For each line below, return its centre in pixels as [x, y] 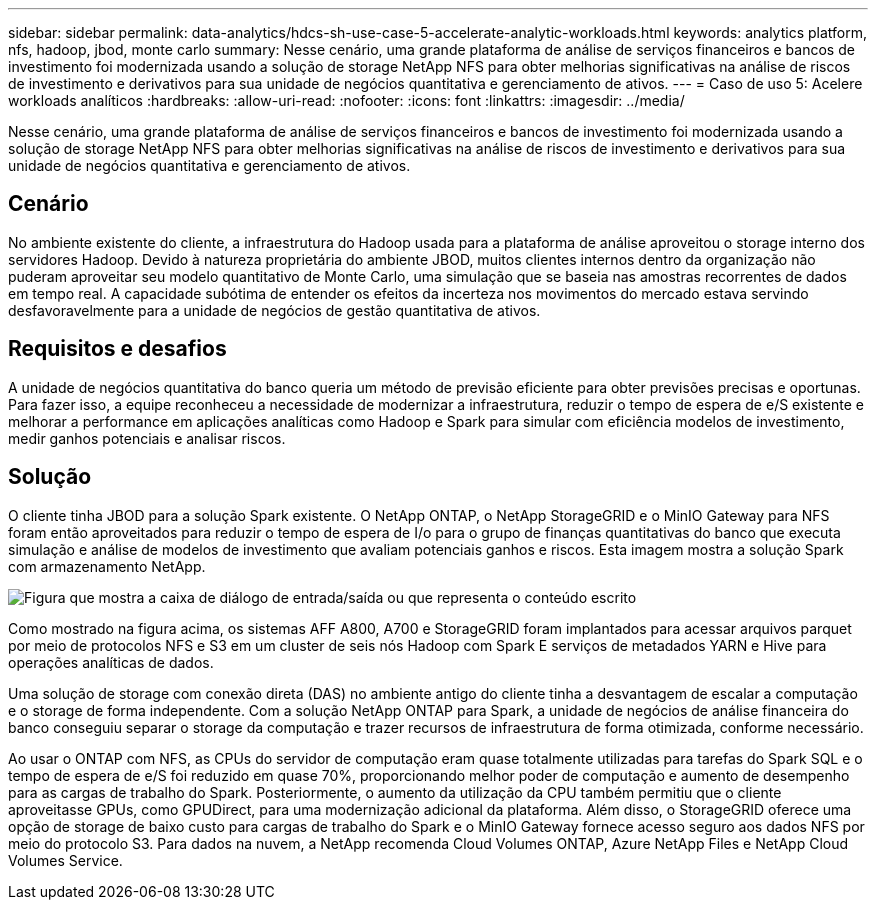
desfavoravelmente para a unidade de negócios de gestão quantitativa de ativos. [274, 310]
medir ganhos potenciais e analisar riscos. [147, 438]
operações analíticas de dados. [111, 662]
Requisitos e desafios [117, 349]
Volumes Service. [65, 860]
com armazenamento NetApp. [107, 566]
